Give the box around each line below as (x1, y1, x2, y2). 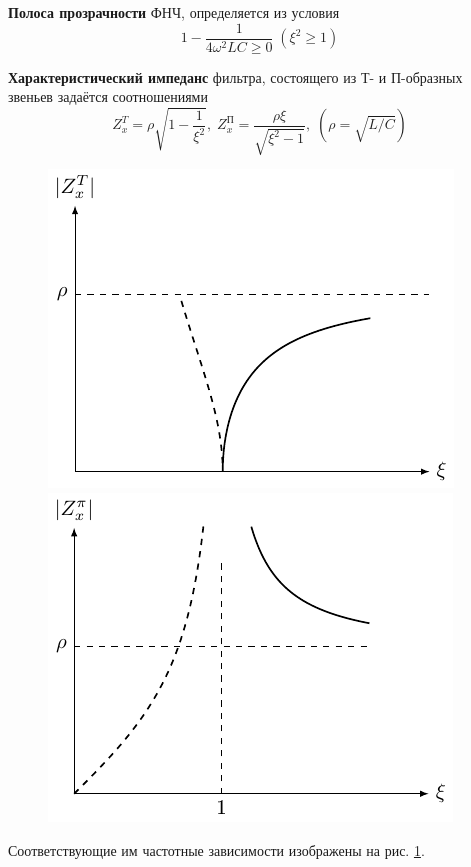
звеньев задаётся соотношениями (8, 86, 208, 107)
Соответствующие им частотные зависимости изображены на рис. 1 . (8, 839, 425, 860)
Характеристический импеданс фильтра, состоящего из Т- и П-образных (8, 66, 463, 87)
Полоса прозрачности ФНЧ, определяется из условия (8, 2, 340, 22)
